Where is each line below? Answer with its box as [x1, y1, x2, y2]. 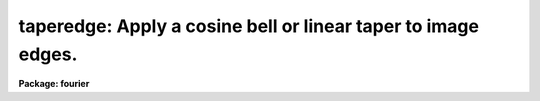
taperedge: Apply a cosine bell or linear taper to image [18, 15, 480, 37]
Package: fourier [18, 78, 90, 90]
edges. [18, 43, 78, 65]
